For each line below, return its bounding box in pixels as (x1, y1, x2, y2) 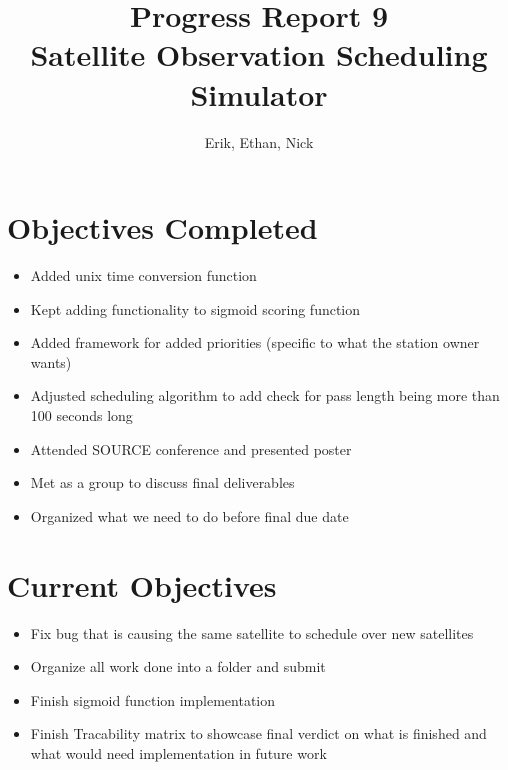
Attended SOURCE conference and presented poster (30, 438, 352, 459)
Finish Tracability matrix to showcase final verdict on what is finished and (30, 723, 487, 744)
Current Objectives (7, 564, 277, 605)
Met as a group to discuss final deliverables (30, 472, 295, 493)
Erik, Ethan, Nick (204, 131, 314, 152)
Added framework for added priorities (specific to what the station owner (30, 332, 480, 353)
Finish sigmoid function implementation (30, 689, 276, 710)
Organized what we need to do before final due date (30, 505, 349, 526)
